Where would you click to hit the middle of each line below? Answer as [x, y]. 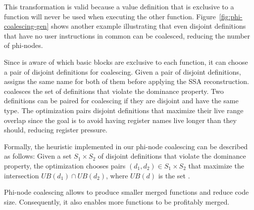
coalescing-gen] [26, 26]
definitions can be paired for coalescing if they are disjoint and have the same [121, 101]
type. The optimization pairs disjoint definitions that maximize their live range [124, 110]
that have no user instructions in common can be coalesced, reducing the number [127, 35]
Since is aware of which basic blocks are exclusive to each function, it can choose [126, 62]
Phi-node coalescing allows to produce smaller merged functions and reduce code [127, 192]
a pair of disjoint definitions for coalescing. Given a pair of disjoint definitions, [123, 71]
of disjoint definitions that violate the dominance [172, 156]
